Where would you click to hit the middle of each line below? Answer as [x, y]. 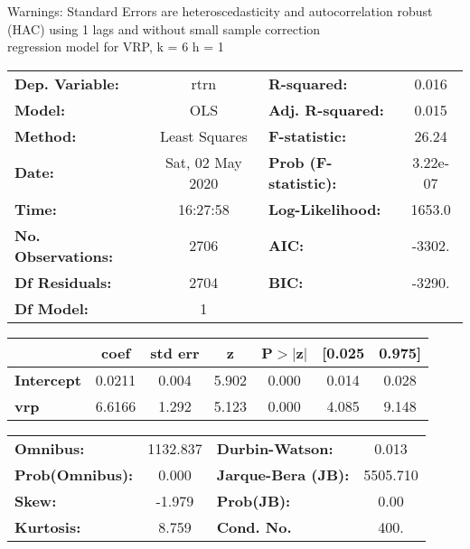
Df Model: [52, 308]
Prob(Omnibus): [74, 474]
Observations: [64, 256]
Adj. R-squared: [326, 109]
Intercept [48, 379]
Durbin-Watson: [275, 448]
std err [175, 352]
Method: [46, 135]
